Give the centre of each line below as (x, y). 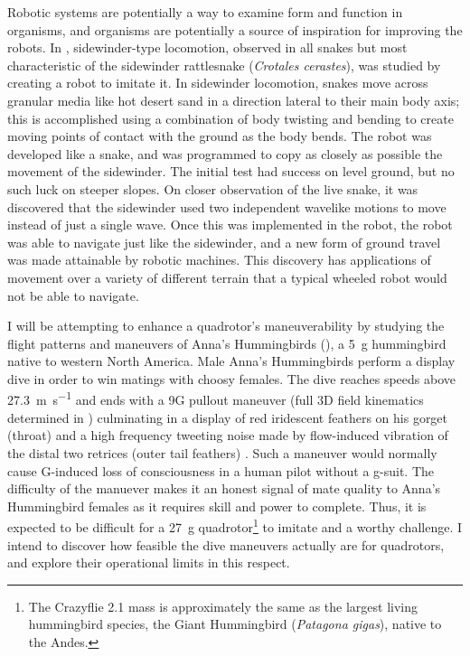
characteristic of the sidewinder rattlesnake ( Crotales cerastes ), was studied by (224, 65)
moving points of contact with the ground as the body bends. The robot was (220, 136)
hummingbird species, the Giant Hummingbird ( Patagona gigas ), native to (235, 624)
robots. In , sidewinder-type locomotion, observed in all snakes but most (207, 47)
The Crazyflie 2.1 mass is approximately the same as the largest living (223, 606)
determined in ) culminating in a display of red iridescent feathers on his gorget (228, 417)
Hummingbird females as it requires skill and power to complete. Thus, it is (217, 506)
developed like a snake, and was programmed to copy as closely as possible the (225, 153)
